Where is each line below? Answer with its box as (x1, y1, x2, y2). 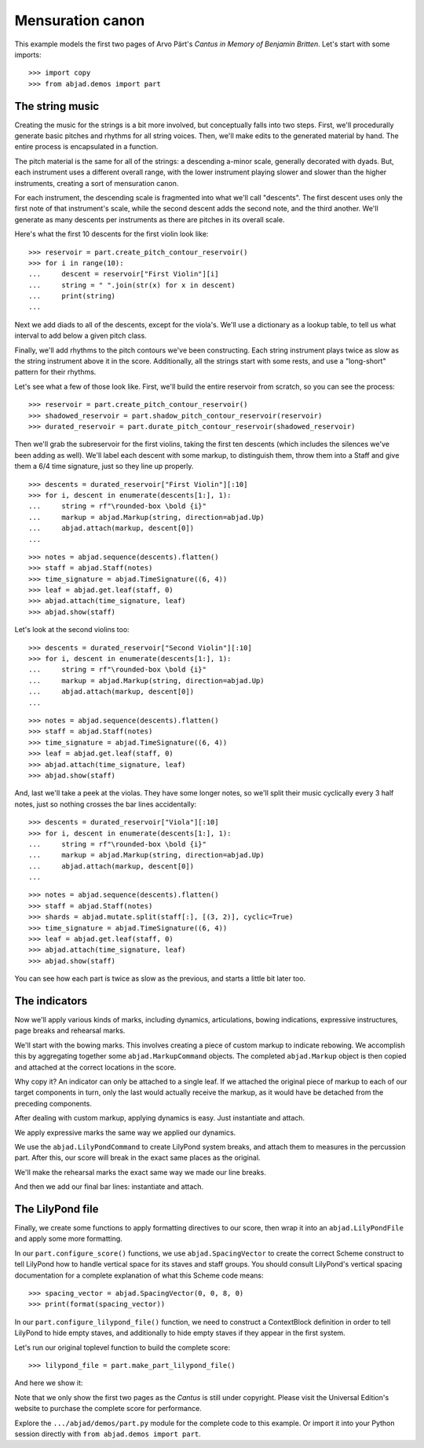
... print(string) (28, 291, 116, 301)
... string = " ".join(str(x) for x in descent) (28, 280, 236, 290)
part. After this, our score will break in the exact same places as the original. (14, 1153, 261, 1162)
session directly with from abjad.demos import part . (14, 1429, 202, 1439)
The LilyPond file (14, 1202, 99, 1216)
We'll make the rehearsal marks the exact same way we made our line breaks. (14, 1167, 266, 1177)
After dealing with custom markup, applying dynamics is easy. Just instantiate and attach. (14, 1113, 305, 1123)
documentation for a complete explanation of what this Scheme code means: (14, 1271, 264, 1280)
